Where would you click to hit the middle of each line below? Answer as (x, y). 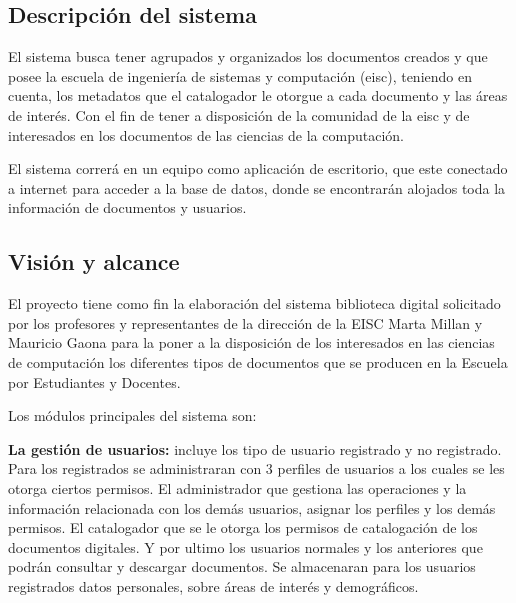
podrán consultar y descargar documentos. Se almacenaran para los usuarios (242, 566)
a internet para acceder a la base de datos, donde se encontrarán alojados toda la (257, 187)
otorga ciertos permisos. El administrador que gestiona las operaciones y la (237, 487)
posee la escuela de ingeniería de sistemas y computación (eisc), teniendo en (240, 75)
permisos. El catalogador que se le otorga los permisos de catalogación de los (243, 527)
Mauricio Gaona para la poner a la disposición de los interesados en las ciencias (251, 342)
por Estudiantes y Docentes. (94, 381)
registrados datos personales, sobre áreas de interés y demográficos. (213, 585)
